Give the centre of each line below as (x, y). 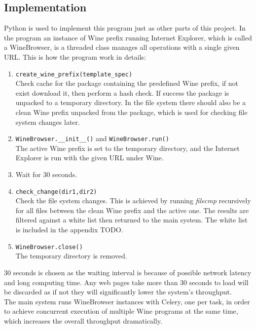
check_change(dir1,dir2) (56, 192)
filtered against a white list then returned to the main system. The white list (131, 220)
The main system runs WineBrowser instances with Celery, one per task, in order (127, 301)
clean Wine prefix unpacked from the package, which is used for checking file (131, 112)
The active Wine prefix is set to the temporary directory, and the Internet (128, 148)
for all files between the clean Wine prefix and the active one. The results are (132, 210)
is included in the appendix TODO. (69, 230)
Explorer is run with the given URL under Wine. (90, 158)
